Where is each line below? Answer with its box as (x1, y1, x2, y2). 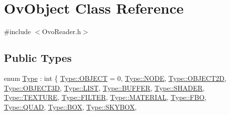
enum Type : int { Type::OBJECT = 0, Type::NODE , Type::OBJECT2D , (4, 73, 227, 83)
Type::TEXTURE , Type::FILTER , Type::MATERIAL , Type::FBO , (4, 92, 207, 102)
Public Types (4, 50, 72, 65)
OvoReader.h (42, 26, 81, 37)
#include (4, 26, 31, 37)
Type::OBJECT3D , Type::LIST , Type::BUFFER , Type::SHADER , (4, 82, 205, 93)
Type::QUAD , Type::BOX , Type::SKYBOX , (4, 101, 137, 112)
